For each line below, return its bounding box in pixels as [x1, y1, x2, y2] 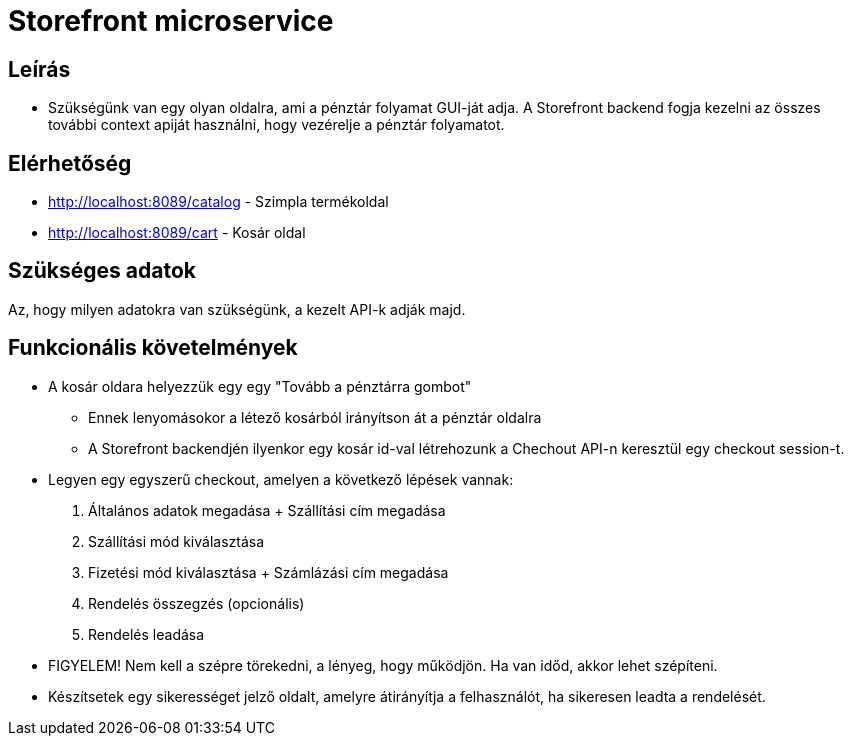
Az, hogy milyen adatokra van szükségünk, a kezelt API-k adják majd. [8, 300, 466, 318]
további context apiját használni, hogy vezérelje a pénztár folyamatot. [48, 116, 505, 134]
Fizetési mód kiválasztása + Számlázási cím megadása [88, 563, 449, 581]
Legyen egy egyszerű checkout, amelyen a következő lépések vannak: [48, 470, 514, 488]
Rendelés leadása [88, 625, 205, 643]
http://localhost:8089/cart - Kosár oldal [48, 224, 306, 242]
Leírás [8, 56, 71, 82]
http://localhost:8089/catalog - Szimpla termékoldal [48, 193, 389, 211]
